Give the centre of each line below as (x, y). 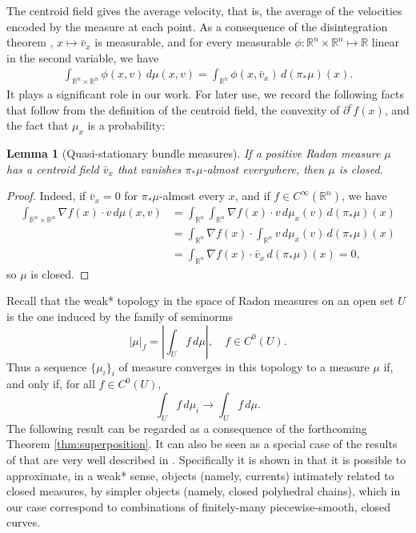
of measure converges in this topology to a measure (244, 366)
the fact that (38, 125)
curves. (24, 522)
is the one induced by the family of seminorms (120, 317)
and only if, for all (51, 384)
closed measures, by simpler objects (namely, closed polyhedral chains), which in (204, 491)
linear (386, 42)
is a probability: (126, 125)
